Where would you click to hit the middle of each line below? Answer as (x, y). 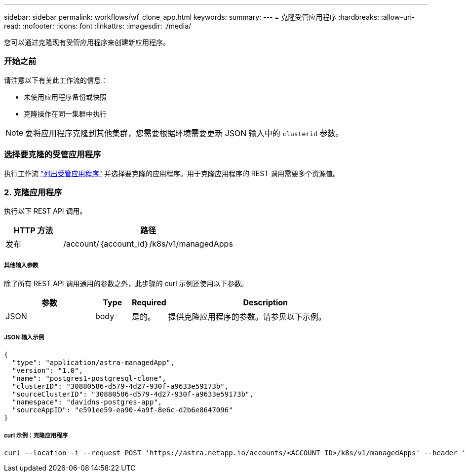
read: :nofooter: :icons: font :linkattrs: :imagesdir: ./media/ (97, 26)
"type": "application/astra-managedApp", (93, 362)
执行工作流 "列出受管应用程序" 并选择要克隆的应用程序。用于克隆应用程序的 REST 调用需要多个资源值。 (172, 173)
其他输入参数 (21, 265)
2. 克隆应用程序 (33, 192)
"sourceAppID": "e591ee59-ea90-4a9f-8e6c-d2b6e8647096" (122, 410)
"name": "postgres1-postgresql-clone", (89, 378)
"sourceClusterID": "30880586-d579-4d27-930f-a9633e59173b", (133, 394)
